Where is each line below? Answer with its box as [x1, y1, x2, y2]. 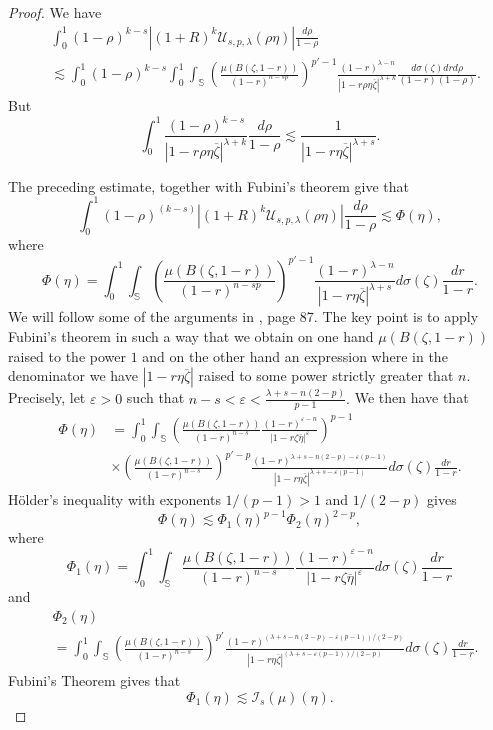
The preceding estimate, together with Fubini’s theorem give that [8, 175, 410, 196]
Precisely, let [8, 387, 86, 408]
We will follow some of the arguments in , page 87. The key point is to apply [8, 306, 479, 327]
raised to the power [8, 345, 126, 366]
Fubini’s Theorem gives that [8, 670, 181, 691]
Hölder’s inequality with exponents [8, 489, 221, 510]
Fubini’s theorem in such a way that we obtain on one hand [8, 326, 374, 347]
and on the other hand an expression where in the [142, 345, 448, 366]
